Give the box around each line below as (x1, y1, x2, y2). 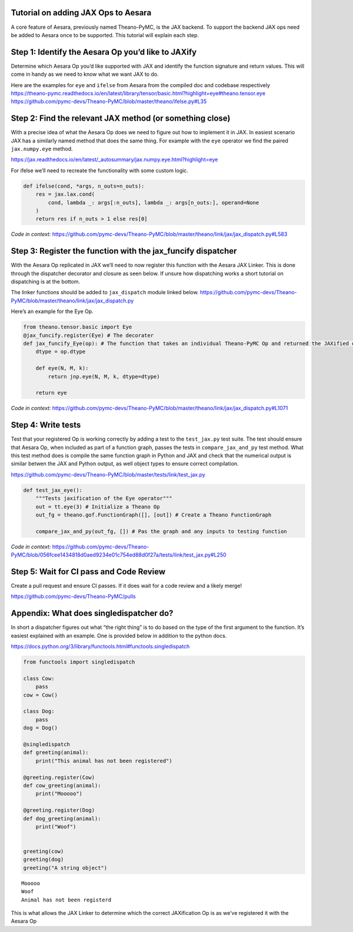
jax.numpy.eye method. (11, 145, 73, 152)
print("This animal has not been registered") (35, 757, 173, 764)
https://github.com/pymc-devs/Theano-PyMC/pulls (11, 593, 136, 600)
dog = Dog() (23, 724, 58, 731)
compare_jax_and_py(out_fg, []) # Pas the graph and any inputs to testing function (35, 528, 288, 535)
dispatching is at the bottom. (11, 278, 81, 285)
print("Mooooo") (35, 790, 82, 797)
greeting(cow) (23, 848, 64, 855)
